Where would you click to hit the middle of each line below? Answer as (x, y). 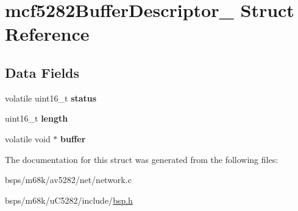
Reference (47, 34)
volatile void (28, 138)
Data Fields (42, 72)
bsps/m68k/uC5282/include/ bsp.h (69, 200)
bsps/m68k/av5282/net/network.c (68, 180)
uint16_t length (37, 118)
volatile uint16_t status (51, 98)
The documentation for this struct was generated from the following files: (142, 159)
